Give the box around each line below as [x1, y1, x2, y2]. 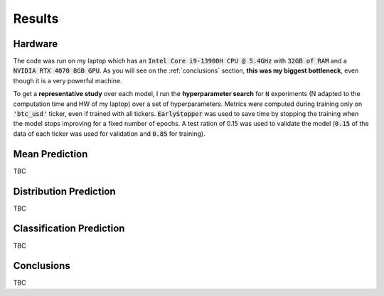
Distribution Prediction [13, 185, 117, 197]
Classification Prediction [13, 223, 125, 235]
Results [13, 11, 59, 26]
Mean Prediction [13, 148, 88, 160]
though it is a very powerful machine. [13, 76, 122, 85]
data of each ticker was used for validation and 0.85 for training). [13, 129, 206, 138]
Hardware [13, 38, 58, 50]
